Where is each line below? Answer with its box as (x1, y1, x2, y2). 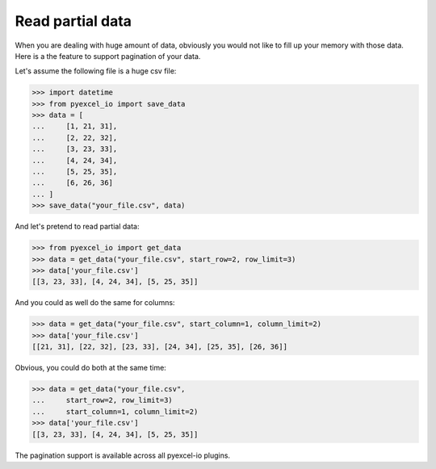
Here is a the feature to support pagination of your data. (15, 51, 201, 61)
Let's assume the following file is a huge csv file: (15, 66, 177, 76)
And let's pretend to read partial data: (15, 222, 140, 232)
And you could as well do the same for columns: (15, 298, 175, 308)
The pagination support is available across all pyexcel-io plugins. (15, 450, 230, 460)
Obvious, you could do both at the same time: (15, 363, 167, 373)
